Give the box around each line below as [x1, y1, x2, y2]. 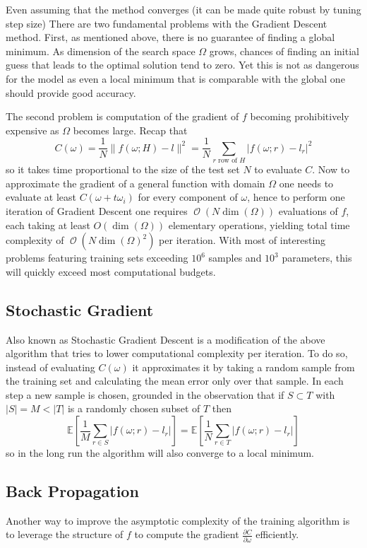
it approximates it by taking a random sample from [132, 359, 355, 374]
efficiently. [255, 527, 299, 542]
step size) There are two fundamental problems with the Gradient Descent [6, 16, 327, 30]
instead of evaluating [6, 359, 95, 374]
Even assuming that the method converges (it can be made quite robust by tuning [6, 2, 361, 16]
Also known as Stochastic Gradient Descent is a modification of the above [6, 332, 325, 346]
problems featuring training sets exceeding [6, 250, 188, 265]
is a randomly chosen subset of [67, 401, 200, 416]
